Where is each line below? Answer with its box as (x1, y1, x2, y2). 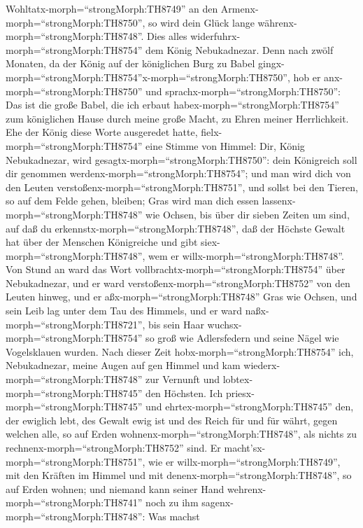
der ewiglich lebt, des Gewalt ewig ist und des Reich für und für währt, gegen (6, 412, 338, 427)
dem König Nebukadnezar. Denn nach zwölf (145, 42, 334, 57)
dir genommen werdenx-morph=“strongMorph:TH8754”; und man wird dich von (6, 166, 351, 181)
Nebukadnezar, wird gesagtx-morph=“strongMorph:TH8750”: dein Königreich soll (6, 152, 357, 167)
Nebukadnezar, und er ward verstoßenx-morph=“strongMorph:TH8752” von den (6, 275, 350, 290)
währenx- (257, 15, 297, 29)
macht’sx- (224, 440, 266, 454)
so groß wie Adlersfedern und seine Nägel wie (145, 331, 339, 345)
